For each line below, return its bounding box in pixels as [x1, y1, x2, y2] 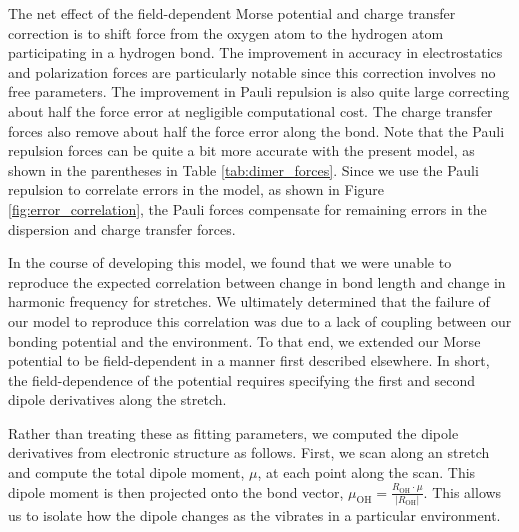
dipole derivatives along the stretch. [8, 389, 227, 410]
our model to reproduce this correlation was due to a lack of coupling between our [8, 310, 512, 331]
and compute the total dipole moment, [8, 462, 245, 483]
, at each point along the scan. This [257, 462, 476, 483]
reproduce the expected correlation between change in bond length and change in [8, 271, 506, 292]
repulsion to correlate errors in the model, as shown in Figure [8, 179, 385, 200]
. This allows [423, 481, 502, 502]
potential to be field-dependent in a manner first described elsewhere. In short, [8, 350, 490, 371]
